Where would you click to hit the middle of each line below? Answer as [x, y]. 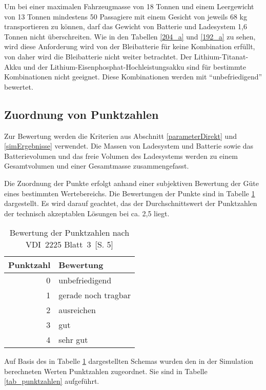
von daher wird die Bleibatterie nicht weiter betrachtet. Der [98, 56]
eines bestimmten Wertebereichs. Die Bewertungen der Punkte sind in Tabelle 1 [130, 193]
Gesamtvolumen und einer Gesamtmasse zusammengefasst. [97, 166]
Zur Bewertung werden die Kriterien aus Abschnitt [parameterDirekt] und [120, 136]
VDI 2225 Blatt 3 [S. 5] [69, 244]
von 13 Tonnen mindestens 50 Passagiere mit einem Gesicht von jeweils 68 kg [126, 16]
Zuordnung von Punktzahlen [81, 114]
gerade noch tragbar [95, 295]
